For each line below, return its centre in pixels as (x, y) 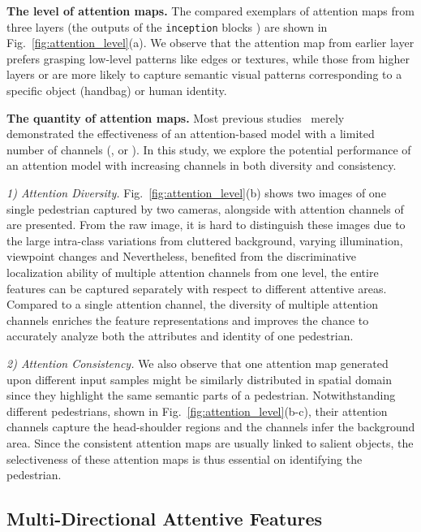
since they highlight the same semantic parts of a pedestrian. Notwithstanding (201, 395)
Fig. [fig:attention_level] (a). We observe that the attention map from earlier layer (210, 43)
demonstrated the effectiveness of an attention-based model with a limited (191, 134)
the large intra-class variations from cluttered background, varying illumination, (205, 240)
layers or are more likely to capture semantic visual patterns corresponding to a (204, 74)
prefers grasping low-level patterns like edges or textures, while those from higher (208, 58)
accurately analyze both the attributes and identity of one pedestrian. (180, 336)
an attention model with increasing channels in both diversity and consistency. (202, 165)
